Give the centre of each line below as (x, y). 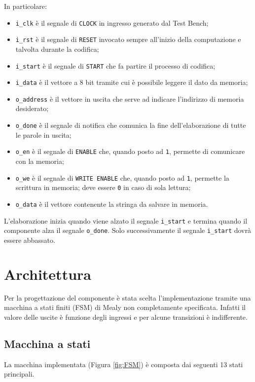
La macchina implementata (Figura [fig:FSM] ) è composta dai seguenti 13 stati (124, 364)
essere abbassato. (30, 240)
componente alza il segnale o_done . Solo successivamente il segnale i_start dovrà (127, 230)
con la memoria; (40, 161)
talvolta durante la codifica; (57, 49)
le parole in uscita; (43, 134)
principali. (19, 374)
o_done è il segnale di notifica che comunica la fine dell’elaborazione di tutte (131, 125)
